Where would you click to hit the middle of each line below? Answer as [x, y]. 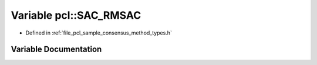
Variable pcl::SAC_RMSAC [76, 15]
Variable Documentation [56, 49]
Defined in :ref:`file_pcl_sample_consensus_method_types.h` [99, 33]
